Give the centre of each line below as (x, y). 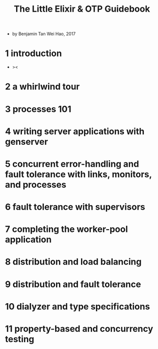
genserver (27, 142)
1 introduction (33, 53)
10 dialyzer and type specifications (78, 306)
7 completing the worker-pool (67, 229)
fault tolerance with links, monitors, (79, 174)
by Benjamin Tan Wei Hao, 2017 (44, 34)
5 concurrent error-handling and (72, 164)
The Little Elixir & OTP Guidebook (82, 9)
